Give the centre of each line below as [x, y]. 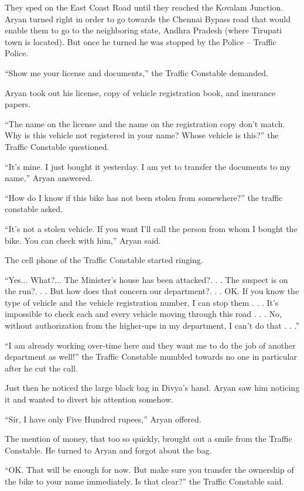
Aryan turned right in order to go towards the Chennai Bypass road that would [148, 18]
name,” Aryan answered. [49, 178]
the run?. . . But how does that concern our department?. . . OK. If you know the [152, 291]
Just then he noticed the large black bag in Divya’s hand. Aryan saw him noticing [152, 388]
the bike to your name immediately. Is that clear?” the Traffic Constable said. [144, 481]
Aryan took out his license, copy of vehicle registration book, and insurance [140, 92]
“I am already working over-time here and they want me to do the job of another [150, 345]
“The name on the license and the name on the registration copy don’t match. [145, 123]
